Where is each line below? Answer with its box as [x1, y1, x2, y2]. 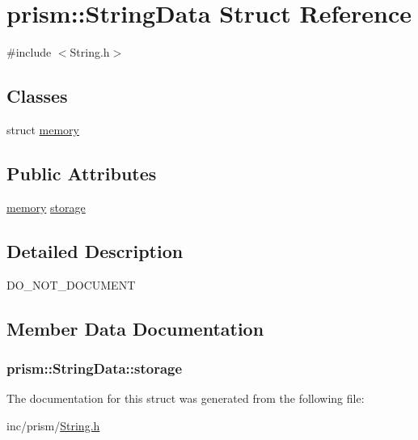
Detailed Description [6, 238, 184, 263]
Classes [6, 83, 68, 108]
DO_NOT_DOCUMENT [6, 276, 136, 293]
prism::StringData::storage [6, 357, 183, 378]
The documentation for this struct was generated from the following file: [6, 390, 365, 407]
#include [6, 44, 52, 61]
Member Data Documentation [6, 315, 264, 341]
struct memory [6, 121, 79, 137]
